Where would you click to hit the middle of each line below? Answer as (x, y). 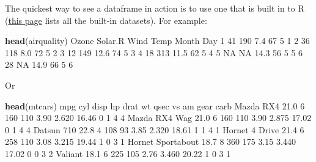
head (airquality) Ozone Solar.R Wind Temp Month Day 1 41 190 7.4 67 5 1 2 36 (157, 41)
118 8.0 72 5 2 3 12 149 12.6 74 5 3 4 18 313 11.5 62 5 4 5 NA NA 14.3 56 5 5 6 (154, 52)
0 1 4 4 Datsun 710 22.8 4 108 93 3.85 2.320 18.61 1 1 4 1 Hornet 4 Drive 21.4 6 (155, 129)
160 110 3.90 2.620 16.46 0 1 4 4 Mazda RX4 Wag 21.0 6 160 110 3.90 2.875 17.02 (158, 118)
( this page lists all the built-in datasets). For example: (106, 20)
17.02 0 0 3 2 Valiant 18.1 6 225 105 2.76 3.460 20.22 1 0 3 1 (118, 153)
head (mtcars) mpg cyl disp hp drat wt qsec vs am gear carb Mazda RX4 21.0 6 (155, 105)
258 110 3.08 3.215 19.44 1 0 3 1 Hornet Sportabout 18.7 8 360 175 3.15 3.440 (150, 142)
